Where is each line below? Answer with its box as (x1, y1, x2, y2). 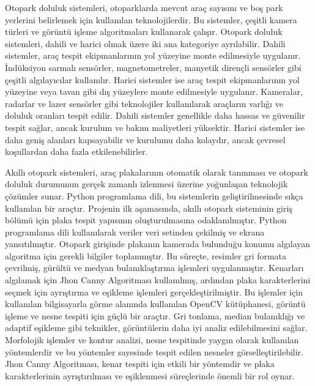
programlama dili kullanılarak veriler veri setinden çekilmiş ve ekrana (5, 225, 265, 238)
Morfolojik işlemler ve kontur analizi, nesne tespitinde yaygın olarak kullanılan (5, 333, 299, 346)
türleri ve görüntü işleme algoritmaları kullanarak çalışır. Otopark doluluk (5, 25, 283, 38)
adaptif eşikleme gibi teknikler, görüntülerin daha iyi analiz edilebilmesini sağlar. (5, 321, 308, 334)
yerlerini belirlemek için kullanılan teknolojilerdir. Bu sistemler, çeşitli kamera (5, 13, 297, 26)
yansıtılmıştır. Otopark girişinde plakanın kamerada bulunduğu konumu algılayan (5, 237, 311, 250)
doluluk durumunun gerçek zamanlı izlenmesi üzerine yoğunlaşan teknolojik (5, 177, 288, 190)
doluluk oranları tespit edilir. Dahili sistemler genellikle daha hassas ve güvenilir (5, 109, 305, 122)
